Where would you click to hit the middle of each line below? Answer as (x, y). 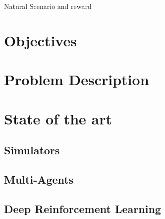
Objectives (40, 40)
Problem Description (77, 79)
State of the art (58, 118)
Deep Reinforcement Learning (82, 208)
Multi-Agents (39, 179)
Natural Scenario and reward (48, 6)
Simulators (32, 150)
